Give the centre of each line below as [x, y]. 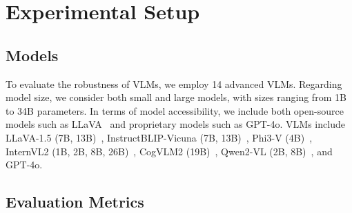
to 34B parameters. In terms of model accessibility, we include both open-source [175, 110]
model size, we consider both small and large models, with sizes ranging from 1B [176, 97]
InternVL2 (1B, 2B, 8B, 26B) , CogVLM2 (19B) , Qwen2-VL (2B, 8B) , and [169, 151]
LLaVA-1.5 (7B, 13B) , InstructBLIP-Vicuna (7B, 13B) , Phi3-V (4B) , [159, 137]
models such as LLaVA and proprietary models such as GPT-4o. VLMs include [175, 124]
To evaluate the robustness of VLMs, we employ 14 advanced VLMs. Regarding [174, 83]
